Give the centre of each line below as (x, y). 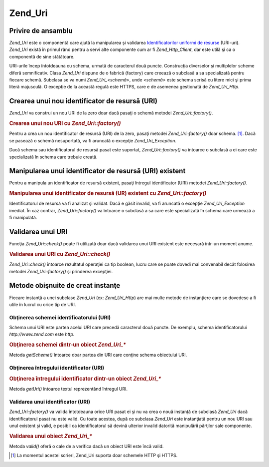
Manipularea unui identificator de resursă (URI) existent (97, 171)
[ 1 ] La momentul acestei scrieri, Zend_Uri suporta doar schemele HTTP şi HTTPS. (94, 456)
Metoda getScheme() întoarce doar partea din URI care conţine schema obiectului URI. (98, 355)
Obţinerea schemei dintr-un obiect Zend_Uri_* (68, 345)
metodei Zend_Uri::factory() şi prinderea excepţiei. (61, 271)
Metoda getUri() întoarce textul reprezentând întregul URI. (68, 389)
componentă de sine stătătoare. (42, 56)
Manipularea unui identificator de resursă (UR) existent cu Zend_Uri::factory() (108, 193)
